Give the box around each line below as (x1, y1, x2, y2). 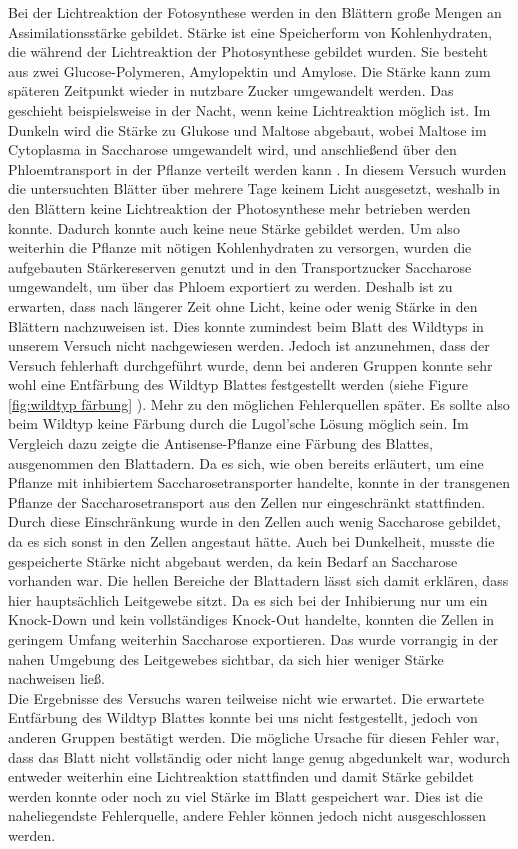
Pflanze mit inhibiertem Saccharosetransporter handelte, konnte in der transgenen (8, 472, 511, 493)
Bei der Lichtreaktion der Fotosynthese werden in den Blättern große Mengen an (8, 2, 502, 22)
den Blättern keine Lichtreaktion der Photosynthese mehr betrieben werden (8, 197, 471, 218)
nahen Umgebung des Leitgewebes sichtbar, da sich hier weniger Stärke (8, 648, 444, 669)
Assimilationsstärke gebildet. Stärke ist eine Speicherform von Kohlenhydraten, (8, 21, 492, 42)
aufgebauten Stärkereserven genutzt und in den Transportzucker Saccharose (8, 256, 472, 277)
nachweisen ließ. (8, 668, 105, 689)
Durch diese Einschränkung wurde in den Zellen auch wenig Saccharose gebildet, (8, 511, 501, 532)
